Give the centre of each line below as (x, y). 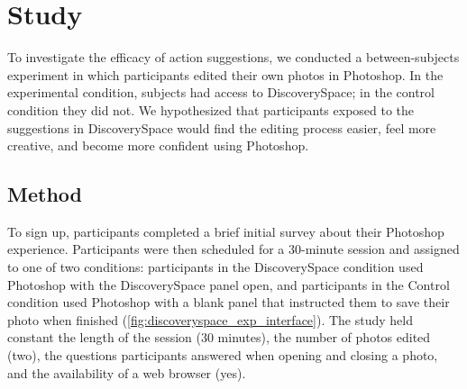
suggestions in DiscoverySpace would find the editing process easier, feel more (222, 127)
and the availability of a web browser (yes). (127, 372)
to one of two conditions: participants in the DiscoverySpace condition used (215, 267)
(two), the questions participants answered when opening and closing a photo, (223, 355)
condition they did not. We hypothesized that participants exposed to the (211, 109)
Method (45, 194)
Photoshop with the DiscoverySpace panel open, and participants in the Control (229, 284)
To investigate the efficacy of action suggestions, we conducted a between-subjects (233, 57)
